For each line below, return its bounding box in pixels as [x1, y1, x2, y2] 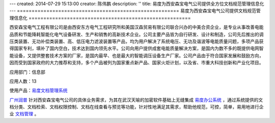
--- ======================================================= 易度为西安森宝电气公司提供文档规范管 [9, 8, 261, 14]
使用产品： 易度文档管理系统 [9, 88, 68, 94]
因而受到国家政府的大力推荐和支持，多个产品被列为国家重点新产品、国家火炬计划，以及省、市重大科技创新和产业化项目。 [9, 60, 264, 66]
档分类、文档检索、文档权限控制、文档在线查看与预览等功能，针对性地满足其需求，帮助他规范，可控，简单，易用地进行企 [9, 104, 264, 110]
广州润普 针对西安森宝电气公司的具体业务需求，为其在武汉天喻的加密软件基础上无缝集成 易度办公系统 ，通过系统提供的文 [9, 97, 263, 103]
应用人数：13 [9, 78, 37, 84]
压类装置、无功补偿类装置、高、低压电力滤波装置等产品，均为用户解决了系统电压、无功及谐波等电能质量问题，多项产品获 [9, 38, 264, 44]
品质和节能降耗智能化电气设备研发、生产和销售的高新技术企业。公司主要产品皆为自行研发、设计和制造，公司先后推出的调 [9, 31, 264, 37]
